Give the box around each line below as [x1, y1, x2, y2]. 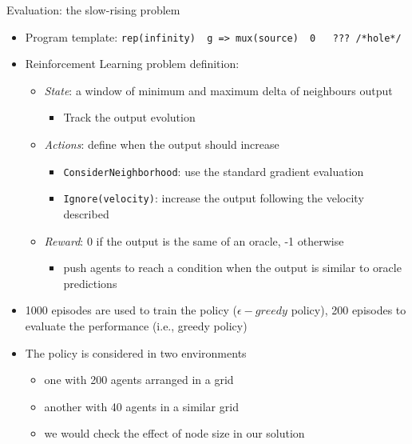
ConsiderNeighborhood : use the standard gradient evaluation [63, 162, 364, 179]
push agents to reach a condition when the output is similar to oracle [63, 259, 402, 276]
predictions [63, 274, 117, 291]
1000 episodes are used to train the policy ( [25, 302, 237, 318]
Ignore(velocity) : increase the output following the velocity [63, 190, 364, 206]
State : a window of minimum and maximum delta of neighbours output [44, 82, 393, 98]
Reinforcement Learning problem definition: [25, 55, 240, 72]
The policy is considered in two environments [25, 344, 247, 361]
